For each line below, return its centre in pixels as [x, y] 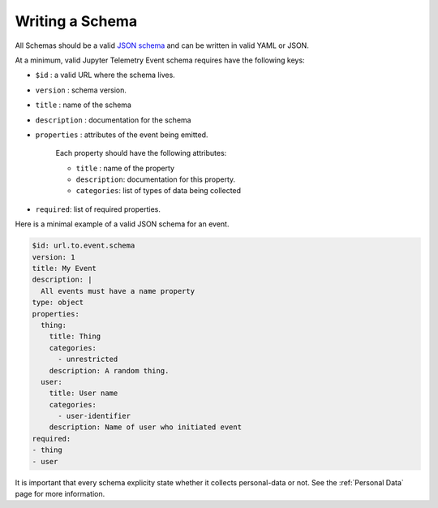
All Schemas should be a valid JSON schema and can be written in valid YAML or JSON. [162, 45]
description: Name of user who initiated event [146, 427]
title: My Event [64, 268]
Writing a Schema [76, 21]
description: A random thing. [109, 370]
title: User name [84, 393]
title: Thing [75, 336]
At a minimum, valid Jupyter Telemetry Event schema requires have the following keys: [160, 60]
